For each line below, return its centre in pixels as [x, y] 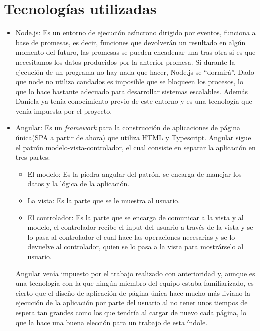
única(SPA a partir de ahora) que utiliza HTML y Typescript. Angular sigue [133, 137]
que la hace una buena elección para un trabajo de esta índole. [111, 322]
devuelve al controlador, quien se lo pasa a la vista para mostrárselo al [136, 247]
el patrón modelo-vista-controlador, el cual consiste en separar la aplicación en [136, 147]
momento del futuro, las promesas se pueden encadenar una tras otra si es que [136, 52]
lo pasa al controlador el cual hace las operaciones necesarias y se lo [131, 237]
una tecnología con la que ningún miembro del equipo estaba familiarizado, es [135, 283]
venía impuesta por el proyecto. [64, 110]
